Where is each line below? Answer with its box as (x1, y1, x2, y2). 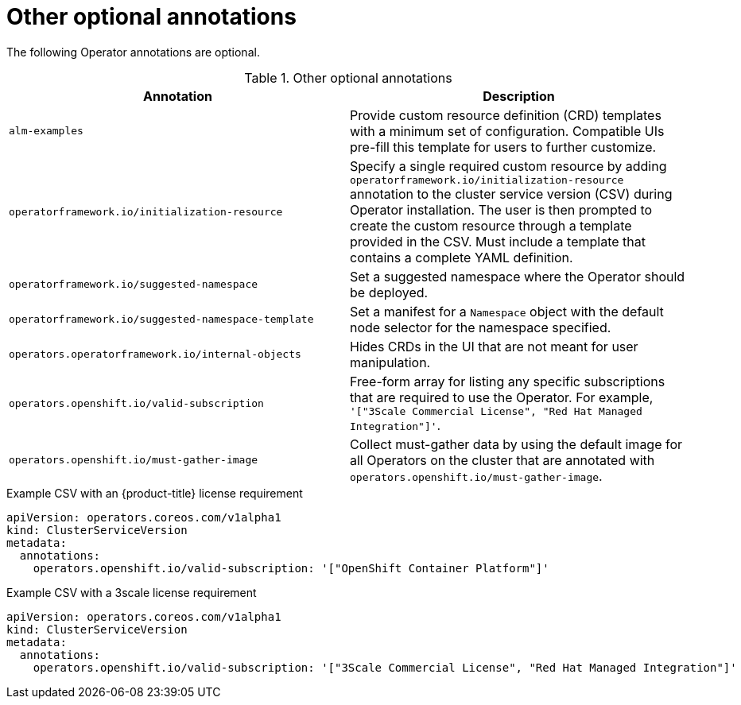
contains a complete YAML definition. (350, 249, 573, 265)
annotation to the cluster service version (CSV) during (350, 185, 673, 202)
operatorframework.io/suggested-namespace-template (9, 313, 314, 326)
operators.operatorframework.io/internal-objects (9, 348, 301, 361)
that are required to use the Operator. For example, (350, 389, 654, 405)
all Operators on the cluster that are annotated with (350, 451, 655, 468)
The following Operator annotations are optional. (6, 45, 260, 59)
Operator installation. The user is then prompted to (350, 201, 653, 218)
